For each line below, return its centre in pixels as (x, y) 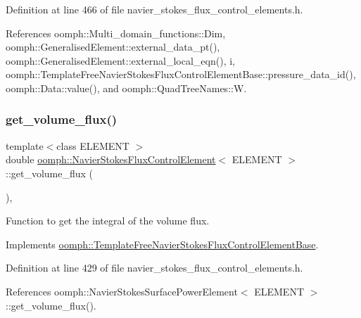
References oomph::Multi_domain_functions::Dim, (116, 33)
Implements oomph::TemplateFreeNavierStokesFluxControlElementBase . (162, 244)
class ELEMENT (93, 145)
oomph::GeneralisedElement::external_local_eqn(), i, (120, 60)
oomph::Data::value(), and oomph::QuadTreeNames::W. (126, 88)
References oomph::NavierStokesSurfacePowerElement (122, 291)
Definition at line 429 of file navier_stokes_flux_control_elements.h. (154, 268)
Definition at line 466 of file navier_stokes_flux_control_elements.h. (154, 9)
